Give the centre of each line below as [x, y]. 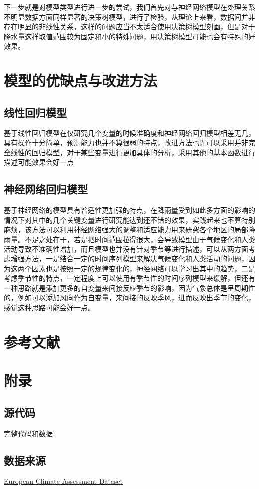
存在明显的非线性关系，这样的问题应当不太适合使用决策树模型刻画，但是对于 [129, 27]
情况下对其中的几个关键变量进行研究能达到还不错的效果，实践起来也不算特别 [129, 219]
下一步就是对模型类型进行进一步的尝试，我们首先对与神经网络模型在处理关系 [129, 7]
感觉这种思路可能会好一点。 [49, 307]
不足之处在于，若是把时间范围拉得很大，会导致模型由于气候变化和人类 [140, 239]
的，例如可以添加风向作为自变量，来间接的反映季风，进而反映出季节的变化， [129, 298]
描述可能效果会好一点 [39, 162]
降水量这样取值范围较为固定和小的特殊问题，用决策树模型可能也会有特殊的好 [129, 36]
